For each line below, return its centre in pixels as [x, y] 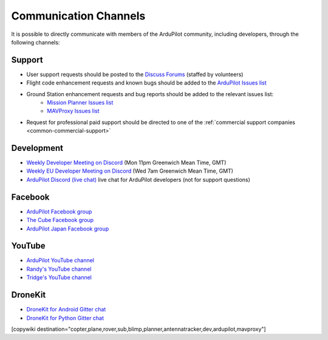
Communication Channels [78, 16]
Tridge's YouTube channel [59, 277]
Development [37, 148]
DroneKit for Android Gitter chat [66, 310]
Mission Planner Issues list [80, 103]
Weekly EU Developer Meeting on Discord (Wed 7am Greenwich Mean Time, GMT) [130, 171]
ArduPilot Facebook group [59, 211]
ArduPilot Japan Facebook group [68, 229]
